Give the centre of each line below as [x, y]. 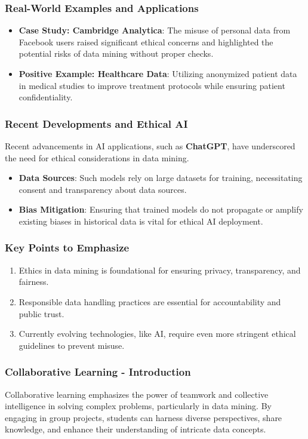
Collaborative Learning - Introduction [98, 372]
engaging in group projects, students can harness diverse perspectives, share [144, 417]
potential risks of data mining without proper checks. [116, 53]
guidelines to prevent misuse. [72, 345]
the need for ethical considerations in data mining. [97, 157]
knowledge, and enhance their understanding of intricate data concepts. [135, 429]
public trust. [41, 313]
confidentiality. [46, 97]
